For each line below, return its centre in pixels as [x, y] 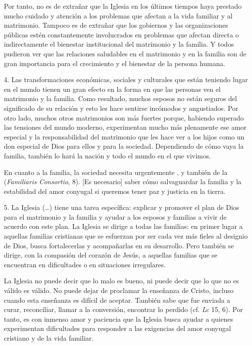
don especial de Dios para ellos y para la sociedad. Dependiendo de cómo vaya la [124, 146]
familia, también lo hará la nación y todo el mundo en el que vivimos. [108, 155]
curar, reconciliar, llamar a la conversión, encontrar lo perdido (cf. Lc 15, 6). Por [124, 309]
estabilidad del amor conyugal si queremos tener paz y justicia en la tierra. [115, 191]
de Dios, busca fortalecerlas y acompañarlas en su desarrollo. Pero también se [119, 245]
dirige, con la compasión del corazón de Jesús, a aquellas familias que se [111, 255]
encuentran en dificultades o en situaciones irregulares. [85, 264]
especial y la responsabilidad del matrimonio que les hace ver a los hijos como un [124, 136]
